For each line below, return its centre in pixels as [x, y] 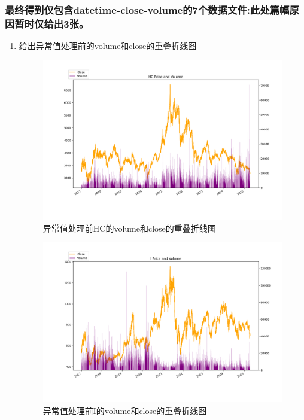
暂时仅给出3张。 [52, 23]
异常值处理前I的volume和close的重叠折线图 [125, 410]
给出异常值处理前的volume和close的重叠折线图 [108, 46]
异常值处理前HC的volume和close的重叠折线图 [129, 228]
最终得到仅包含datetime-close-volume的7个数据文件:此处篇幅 [147, 9]
